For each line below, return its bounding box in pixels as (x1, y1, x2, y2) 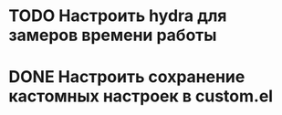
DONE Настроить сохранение (8, 67, 245, 88)
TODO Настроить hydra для (8, 5, 227, 26)
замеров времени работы (8, 25, 217, 46)
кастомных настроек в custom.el (8, 86, 274, 107)
